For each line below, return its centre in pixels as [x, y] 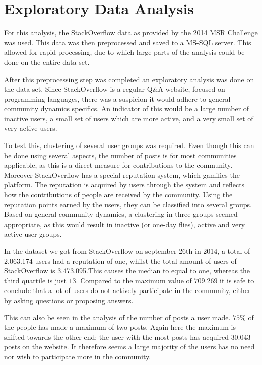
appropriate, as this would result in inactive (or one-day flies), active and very [125, 224]
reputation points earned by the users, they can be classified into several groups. [128, 204]
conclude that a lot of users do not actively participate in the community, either [127, 290]
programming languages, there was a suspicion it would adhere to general [117, 98]
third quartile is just [35, 280]
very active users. [31, 128]
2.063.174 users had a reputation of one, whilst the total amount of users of [120, 261]
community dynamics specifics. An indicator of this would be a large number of [127, 108]
